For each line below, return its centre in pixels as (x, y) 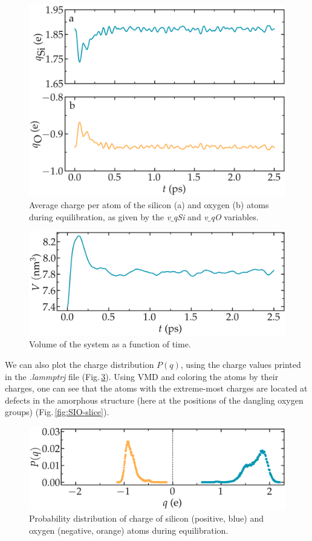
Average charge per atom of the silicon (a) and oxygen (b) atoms (149, 204)
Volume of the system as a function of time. (110, 344)
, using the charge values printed (241, 364)
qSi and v (190, 216)
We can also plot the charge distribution (80, 364)
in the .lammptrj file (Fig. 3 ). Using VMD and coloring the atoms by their (142, 376)
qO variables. (235, 216)
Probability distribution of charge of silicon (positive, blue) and (146, 518)
